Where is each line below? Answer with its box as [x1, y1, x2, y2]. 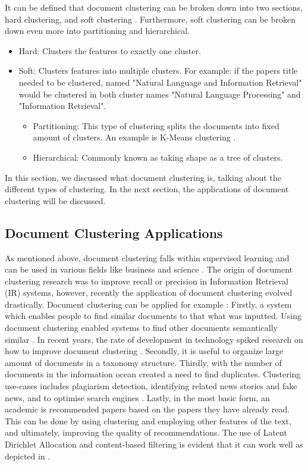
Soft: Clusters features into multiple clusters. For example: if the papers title [18, 64, 298, 77]
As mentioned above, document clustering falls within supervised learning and [5, 251, 290, 264]
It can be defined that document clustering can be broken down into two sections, [5, 1, 303, 13]
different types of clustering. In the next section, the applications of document [5, 183, 289, 195]
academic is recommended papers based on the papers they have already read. [5, 403, 290, 415]
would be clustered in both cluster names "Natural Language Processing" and [18, 87, 301, 100]
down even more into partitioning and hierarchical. [5, 24, 190, 37]
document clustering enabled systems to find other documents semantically [5, 321, 278, 334]
